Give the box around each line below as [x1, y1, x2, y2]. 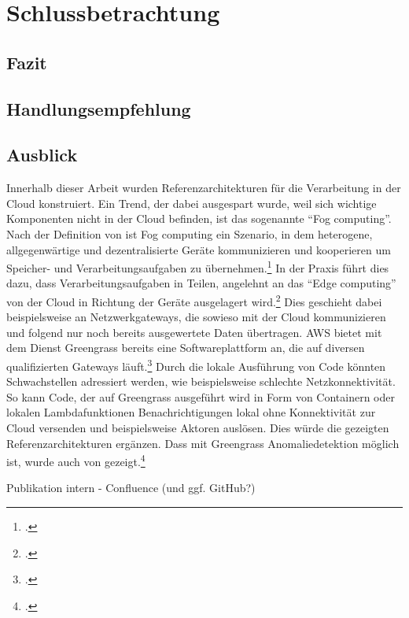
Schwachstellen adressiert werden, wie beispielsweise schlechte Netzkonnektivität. [6, 373, 396, 390]
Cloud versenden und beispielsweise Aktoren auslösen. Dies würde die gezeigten [6, 420, 389, 436]
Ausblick [6, 142, 78, 167]
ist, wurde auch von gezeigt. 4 [6, 451, 146, 469]
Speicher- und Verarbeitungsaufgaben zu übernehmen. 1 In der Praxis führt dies [6, 257, 389, 276]
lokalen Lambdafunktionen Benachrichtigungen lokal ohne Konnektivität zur [6, 404, 376, 420]
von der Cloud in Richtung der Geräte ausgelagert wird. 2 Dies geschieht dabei [6, 290, 382, 309]
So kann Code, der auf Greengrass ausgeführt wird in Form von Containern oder [6, 388, 396, 405]
